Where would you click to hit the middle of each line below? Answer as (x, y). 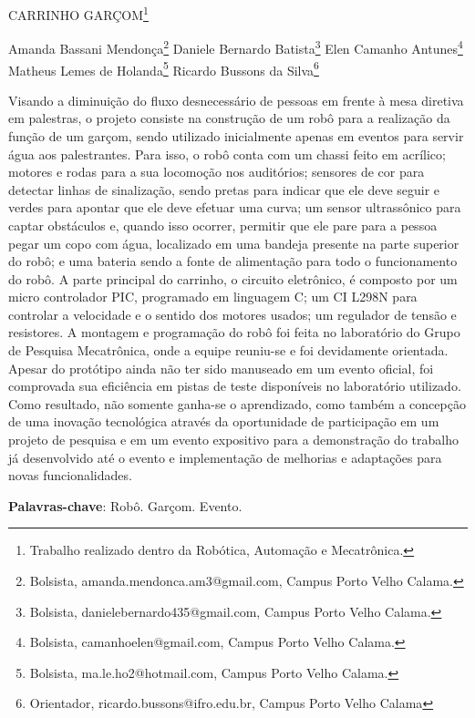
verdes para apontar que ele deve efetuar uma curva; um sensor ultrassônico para (235, 207)
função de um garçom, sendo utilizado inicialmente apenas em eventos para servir (236, 135)
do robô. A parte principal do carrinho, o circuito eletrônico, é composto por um (233, 278)
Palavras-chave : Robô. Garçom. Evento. (125, 505)
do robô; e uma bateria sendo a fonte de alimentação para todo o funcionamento (233, 261)
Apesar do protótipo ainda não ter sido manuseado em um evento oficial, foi (221, 368)
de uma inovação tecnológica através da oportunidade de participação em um (224, 421)
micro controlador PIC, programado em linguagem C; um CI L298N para (213, 297)
